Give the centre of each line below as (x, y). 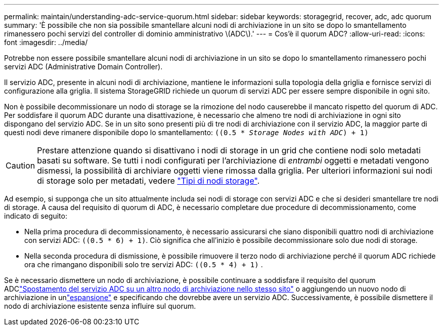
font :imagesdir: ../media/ (46, 42)
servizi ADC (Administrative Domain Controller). (83, 67)
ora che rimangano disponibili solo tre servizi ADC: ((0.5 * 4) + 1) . (144, 264)
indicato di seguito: (36, 216)
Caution (20, 166)
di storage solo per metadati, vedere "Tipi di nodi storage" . (148, 181)
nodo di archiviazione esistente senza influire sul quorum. (100, 306)
